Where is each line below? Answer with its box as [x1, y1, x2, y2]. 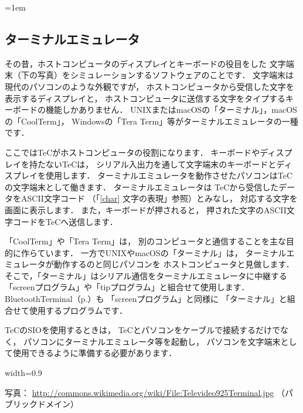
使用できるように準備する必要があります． [12, 347, 177, 359]
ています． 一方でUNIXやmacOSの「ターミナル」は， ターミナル [37, 246, 287, 258]
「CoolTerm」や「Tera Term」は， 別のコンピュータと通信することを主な [5, 235, 286, 247]
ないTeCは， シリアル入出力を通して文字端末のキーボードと [45, 157, 277, 170]
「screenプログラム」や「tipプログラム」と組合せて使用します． [5, 281, 250, 293]
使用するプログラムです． [29, 304, 128, 316]
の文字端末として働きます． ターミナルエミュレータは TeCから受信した [5, 180, 279, 193]
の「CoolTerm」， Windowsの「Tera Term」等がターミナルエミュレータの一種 [5, 115, 298, 127]
